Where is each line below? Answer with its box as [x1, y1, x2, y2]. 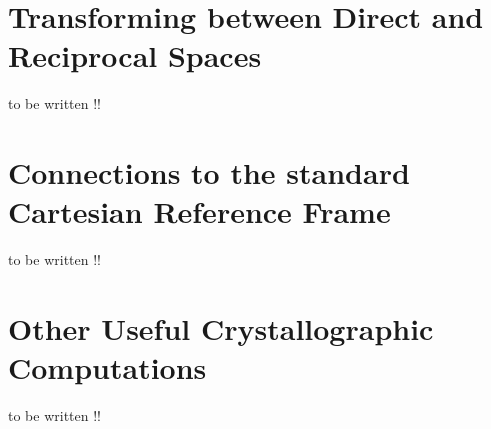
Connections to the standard [8, 152, 410, 193]
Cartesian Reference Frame [8, 191, 391, 232]
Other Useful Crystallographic [8, 308, 434, 348]
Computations [8, 347, 207, 388]
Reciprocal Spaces [8, 35, 262, 76]
